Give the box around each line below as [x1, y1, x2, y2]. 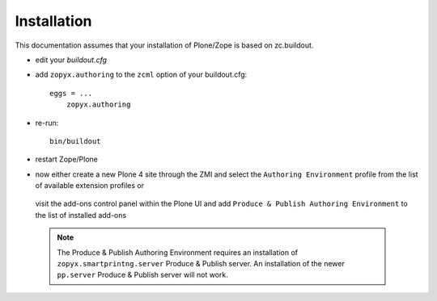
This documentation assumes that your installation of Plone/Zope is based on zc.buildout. [15, 40, 314, 50]
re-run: [35, 118, 59, 128]
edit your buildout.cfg [35, 55, 108, 65]
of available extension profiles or [35, 181, 145, 190]
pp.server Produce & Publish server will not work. [57, 270, 228, 280]
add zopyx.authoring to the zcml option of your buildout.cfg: [35, 69, 248, 80]
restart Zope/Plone [35, 154, 99, 165]
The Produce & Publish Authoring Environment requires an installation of [57, 247, 299, 257]
